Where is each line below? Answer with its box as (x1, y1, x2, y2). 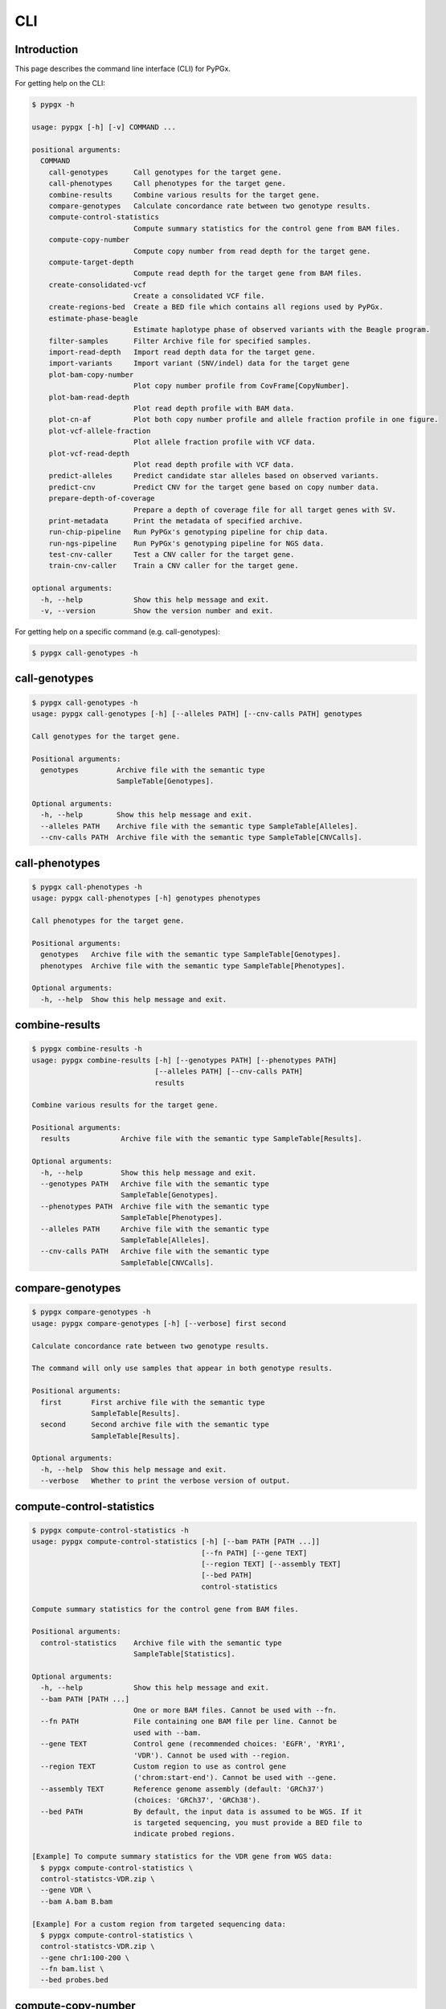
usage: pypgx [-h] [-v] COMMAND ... (31, 123, 177, 132)
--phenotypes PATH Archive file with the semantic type (40, 1201, 269, 1211)
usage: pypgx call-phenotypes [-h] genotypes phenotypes (31, 894, 261, 903)
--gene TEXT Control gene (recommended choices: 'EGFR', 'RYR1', (40, 1740, 346, 1749)
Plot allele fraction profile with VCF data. (133, 438, 317, 447)
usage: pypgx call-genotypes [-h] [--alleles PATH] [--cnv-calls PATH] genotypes (31, 709, 363, 718)
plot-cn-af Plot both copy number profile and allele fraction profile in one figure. (48, 415, 439, 424)
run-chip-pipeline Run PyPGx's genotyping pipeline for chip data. (48, 527, 329, 537)
